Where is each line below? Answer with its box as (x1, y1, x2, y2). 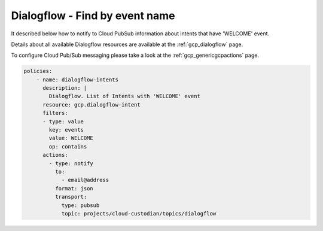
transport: (54, 193, 87, 200)
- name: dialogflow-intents (36, 76, 119, 83)
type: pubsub (61, 202, 100, 209)
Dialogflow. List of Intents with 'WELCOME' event (48, 93, 200, 100)
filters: (42, 110, 68, 117)
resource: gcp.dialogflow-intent (42, 101, 141, 108)
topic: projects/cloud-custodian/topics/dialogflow (61, 210, 217, 217)
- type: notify (48, 160, 94, 167)
